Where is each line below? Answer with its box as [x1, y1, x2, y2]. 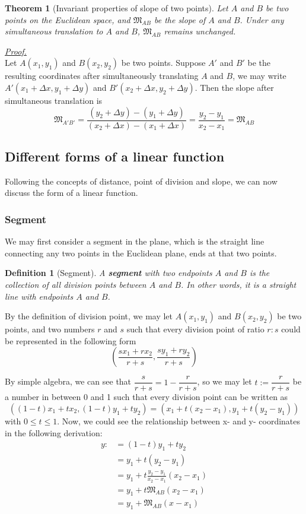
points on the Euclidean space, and [5, 13, 130, 26]
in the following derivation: [5, 426, 103, 439]
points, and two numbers [5, 323, 95, 335]
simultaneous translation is [5, 94, 103, 106]
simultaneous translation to [5, 25, 103, 37]
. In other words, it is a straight [181, 278, 297, 290]
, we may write [232, 69, 286, 82]
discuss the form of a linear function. [5, 186, 138, 199]
